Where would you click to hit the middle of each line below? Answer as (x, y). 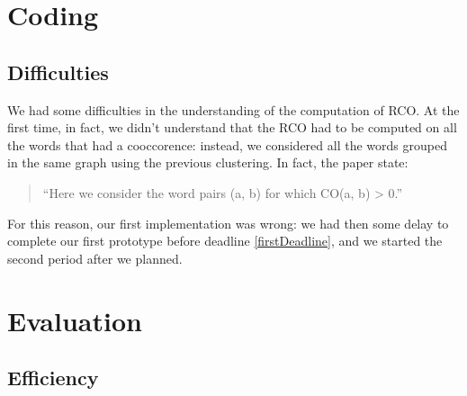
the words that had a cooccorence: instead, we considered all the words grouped (227, 144)
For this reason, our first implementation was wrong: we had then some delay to (228, 223)
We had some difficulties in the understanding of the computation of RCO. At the (233, 109)
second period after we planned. (95, 258)
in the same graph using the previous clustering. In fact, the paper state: (208, 162)
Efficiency (53, 378)
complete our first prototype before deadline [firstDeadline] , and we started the (225, 241)
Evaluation (75, 320)
